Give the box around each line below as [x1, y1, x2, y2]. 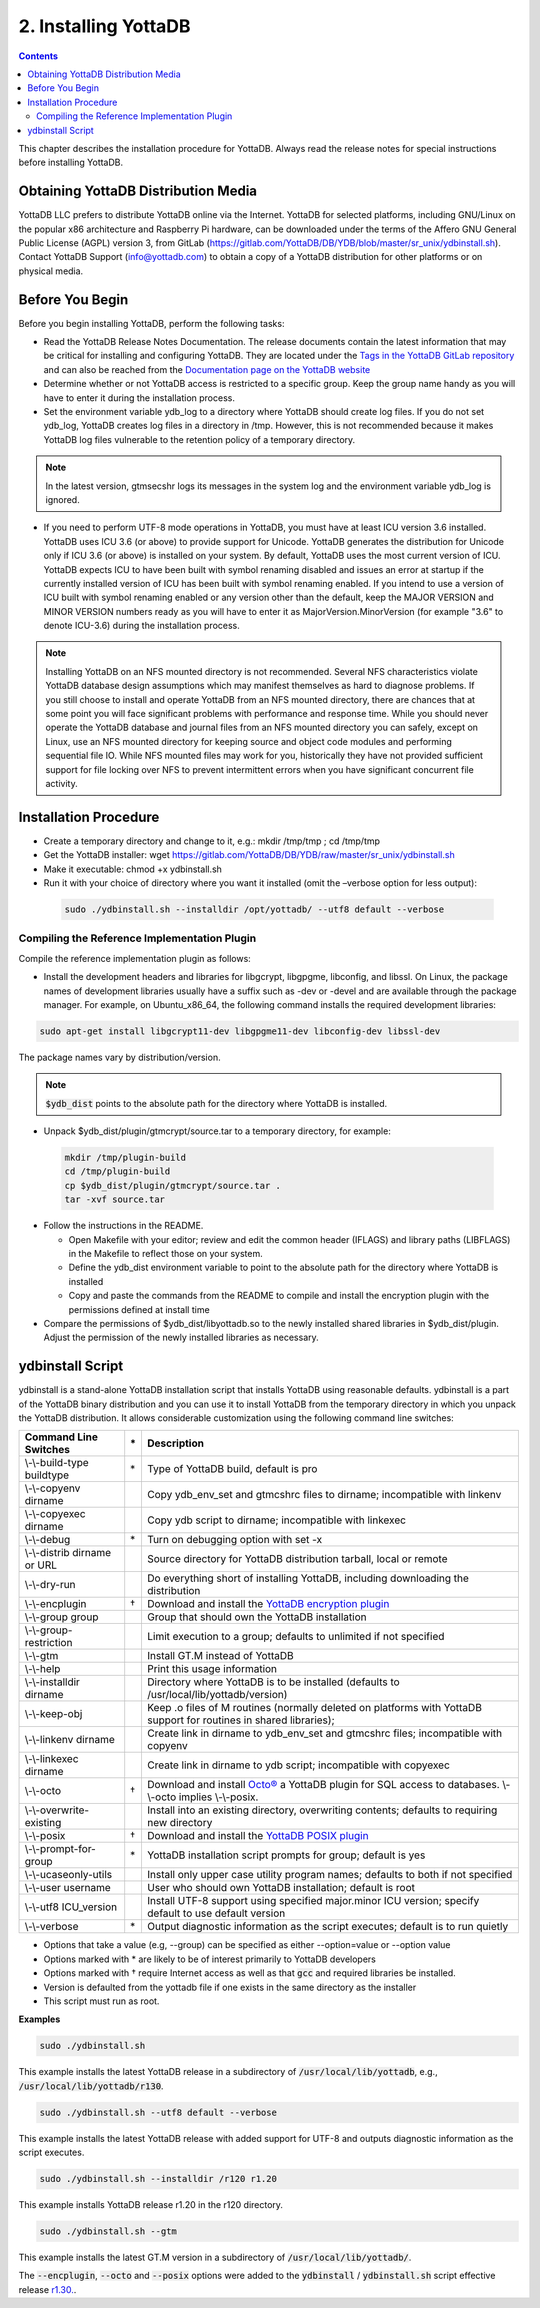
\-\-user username [24, 1881, 112, 1895]
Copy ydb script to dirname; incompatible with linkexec [146, 1513, 407, 1527]
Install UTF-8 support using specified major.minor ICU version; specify [146, 1894, 480, 1908]
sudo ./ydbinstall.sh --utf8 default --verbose [39, 2106, 277, 2118]
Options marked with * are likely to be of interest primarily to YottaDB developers [43, 1953, 377, 1965]
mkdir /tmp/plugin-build [64, 1152, 187, 1164]
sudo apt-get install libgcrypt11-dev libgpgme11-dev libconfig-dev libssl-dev [39, 1025, 441, 1037]
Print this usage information [146, 1662, 278, 1676]
